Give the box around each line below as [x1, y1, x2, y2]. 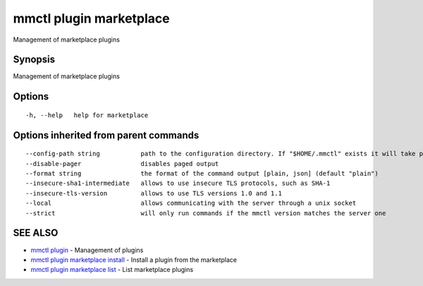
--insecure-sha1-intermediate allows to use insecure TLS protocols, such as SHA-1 [25, 179, 331, 187]
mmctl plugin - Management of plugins [30, 246, 144, 254]
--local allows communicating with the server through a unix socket [25, 199, 357, 208]
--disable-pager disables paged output [25, 160, 219, 167]
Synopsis [13, 54, 56, 66]
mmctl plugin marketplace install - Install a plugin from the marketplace [30, 255, 238, 264]
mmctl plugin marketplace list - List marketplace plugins [30, 266, 194, 274]
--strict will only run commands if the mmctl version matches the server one [25, 209, 386, 217]
